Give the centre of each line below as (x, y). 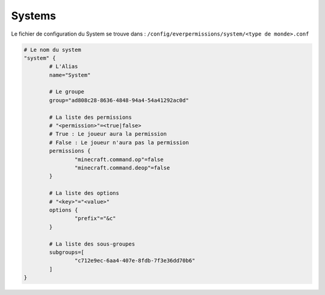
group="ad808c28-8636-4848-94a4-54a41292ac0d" (119, 100)
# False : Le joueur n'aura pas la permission (119, 142)
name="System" (70, 75)
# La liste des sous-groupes (92, 244)
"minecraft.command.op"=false (119, 159)
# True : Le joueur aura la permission (108, 134)
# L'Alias (63, 67)
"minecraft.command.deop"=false (122, 168)
